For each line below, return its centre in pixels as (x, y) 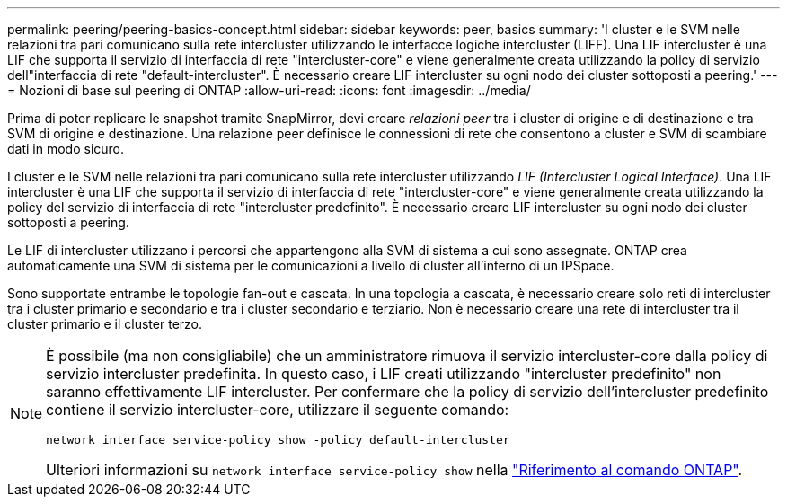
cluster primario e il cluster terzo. (105, 324)
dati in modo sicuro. (66, 149)
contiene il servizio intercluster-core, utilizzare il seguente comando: (278, 410)
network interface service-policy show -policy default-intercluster (278, 440)
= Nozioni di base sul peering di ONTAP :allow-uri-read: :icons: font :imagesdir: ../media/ (269, 90)
